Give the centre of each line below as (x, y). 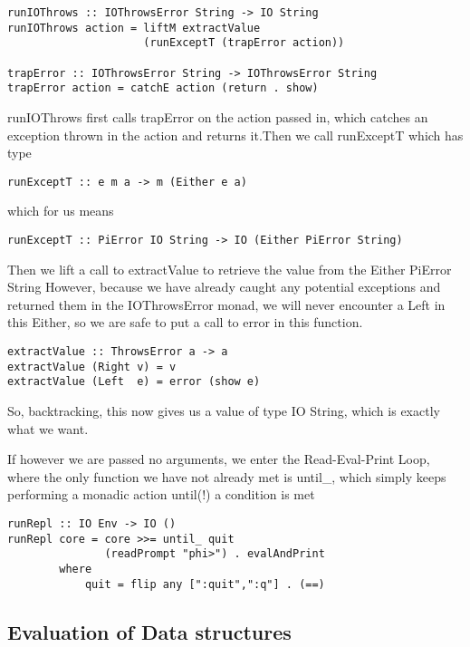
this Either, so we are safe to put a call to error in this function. (185, 322)
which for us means (61, 211)
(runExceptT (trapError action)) (244, 43)
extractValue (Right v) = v (92, 367)
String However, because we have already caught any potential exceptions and (224, 287)
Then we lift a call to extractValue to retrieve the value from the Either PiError (230, 269)
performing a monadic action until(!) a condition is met (161, 494)
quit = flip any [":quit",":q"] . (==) (205, 584)
